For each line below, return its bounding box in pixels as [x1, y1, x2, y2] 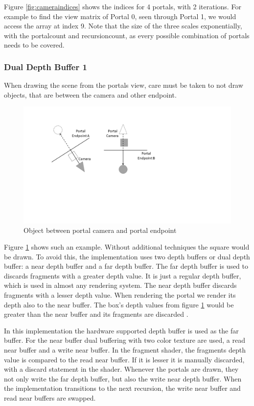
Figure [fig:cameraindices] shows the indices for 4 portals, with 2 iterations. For [4, 1, 241, 11]
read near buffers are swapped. [4, 392, 96, 403]
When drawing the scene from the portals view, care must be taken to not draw [4, 80, 243, 90]
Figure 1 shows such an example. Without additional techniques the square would [4, 242, 250, 252]
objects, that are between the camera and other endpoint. [4, 89, 177, 100]
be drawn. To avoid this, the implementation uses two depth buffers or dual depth [4, 251, 250, 261]
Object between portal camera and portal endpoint [23, 225, 177, 235]
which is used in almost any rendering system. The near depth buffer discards [4, 280, 237, 290]
